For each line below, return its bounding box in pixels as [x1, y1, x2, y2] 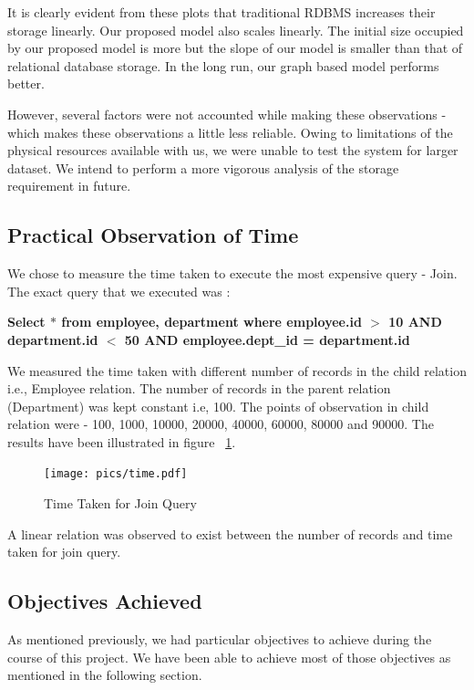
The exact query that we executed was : [7, 281, 231, 300]
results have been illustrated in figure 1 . [7, 432, 236, 451]
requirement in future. [7, 176, 131, 195]
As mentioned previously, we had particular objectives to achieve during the [7, 630, 432, 649]
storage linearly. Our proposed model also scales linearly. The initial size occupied [7, 20, 464, 39]
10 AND [388, 312, 442, 331]
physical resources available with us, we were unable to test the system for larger [7, 141, 459, 160]
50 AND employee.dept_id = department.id [124, 329, 410, 349]
